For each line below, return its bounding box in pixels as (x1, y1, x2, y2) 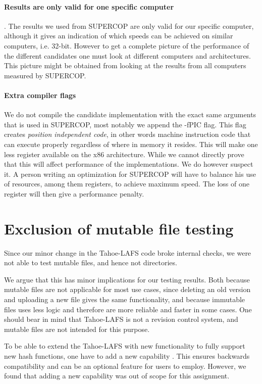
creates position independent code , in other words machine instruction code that (4, 129, 251, 139)
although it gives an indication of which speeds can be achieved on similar (4, 30, 233, 41)
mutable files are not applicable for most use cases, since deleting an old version (4, 284, 251, 295)
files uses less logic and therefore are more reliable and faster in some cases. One (4, 304, 252, 314)
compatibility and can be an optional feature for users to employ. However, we (4, 360, 246, 371)
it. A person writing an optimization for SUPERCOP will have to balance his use (4, 168, 256, 179)
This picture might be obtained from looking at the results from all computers (4, 60, 246, 71)
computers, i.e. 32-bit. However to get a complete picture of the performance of (4, 40, 249, 51)
